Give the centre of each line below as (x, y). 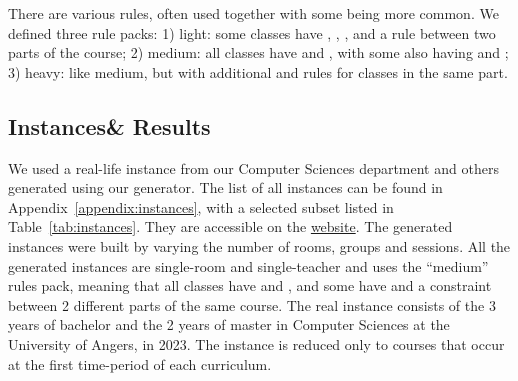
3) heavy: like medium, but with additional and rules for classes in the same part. (258, 71)
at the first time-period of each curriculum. (140, 363)
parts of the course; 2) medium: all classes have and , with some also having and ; (258, 52)
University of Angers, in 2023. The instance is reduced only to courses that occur (256, 343)
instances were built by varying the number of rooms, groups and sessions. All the (259, 245)
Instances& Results (109, 125)
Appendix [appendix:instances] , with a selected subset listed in (201, 206)
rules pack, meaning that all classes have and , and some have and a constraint (250, 285)
